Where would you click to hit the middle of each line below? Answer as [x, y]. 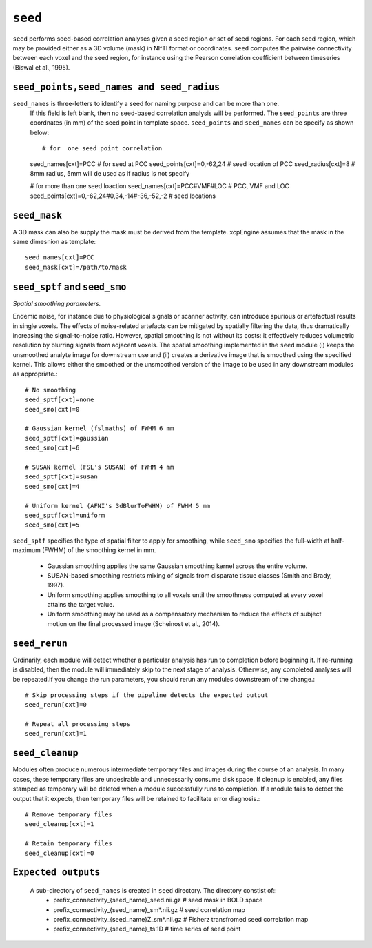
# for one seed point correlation [102, 149]
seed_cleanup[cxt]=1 [60, 824]
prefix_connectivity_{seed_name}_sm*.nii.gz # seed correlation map [149, 909]
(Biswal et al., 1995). [41, 67]
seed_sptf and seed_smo [70, 286]
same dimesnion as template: [54, 242]
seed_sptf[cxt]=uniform [65, 515]
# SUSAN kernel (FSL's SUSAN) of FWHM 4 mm [100, 467]
